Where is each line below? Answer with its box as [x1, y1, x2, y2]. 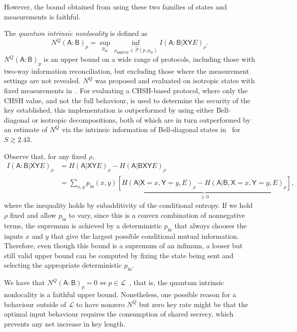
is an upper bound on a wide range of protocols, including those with [43, 54, 256, 64]
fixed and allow [9, 210, 56, 220]
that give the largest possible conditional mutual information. [51, 230, 239, 241]
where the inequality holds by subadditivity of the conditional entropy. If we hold [4, 200, 253, 210]
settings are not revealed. [4, 75, 81, 86]
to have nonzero [76, 299, 125, 309]
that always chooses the [174, 220, 247, 230]
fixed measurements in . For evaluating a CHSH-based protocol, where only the [4, 85, 248, 95]
